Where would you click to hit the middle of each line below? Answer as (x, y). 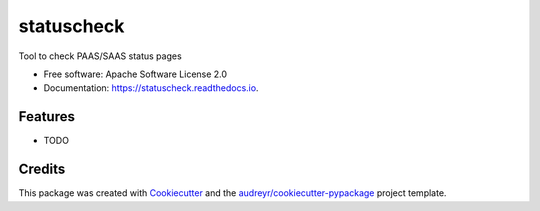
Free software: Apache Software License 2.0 (135, 74)
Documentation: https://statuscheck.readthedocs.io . (151, 88)
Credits (42, 169)
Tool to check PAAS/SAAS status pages (100, 56)
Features (46, 116)
